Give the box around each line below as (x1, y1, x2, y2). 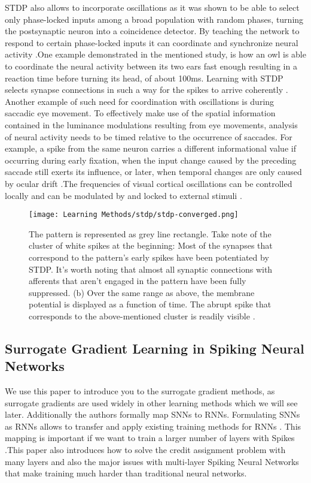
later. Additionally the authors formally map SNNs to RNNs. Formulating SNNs (5, 408, 300, 421)
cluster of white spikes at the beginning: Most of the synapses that (29, 239, 273, 252)
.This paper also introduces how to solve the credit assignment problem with (5, 443, 286, 456)
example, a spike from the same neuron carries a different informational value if (5, 142, 296, 155)
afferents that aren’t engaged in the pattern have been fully (29, 274, 246, 287)
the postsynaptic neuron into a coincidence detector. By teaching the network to (5, 25, 300, 37)
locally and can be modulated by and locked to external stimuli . (5, 189, 242, 201)
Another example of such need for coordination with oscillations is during (5, 95, 275, 107)
